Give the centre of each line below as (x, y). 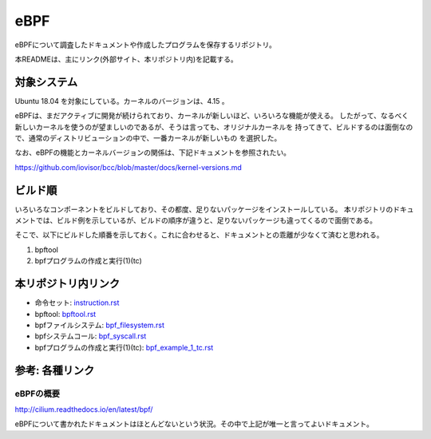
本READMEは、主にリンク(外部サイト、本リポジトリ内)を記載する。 (127, 59)
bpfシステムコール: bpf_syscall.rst (91, 336)
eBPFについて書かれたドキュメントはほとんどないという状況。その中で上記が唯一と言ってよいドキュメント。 (194, 424)
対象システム (46, 82)
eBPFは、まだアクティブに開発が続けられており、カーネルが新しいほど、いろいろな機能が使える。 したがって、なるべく (212, 116)
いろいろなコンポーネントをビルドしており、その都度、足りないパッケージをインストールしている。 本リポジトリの (204, 209)
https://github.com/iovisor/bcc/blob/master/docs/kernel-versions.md (129, 167)
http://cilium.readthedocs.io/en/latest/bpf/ (84, 409)
